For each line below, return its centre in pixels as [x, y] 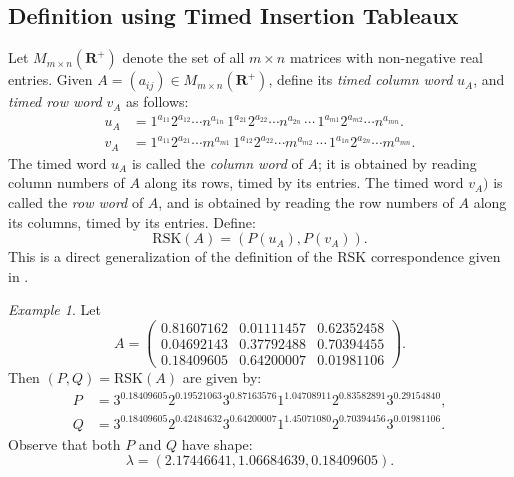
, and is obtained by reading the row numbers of [306, 201]
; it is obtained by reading [397, 162]
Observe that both [64, 443]
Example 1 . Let [54, 309]
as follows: [157, 101]
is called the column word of [217, 162]
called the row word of [76, 201]
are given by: [222, 377]
